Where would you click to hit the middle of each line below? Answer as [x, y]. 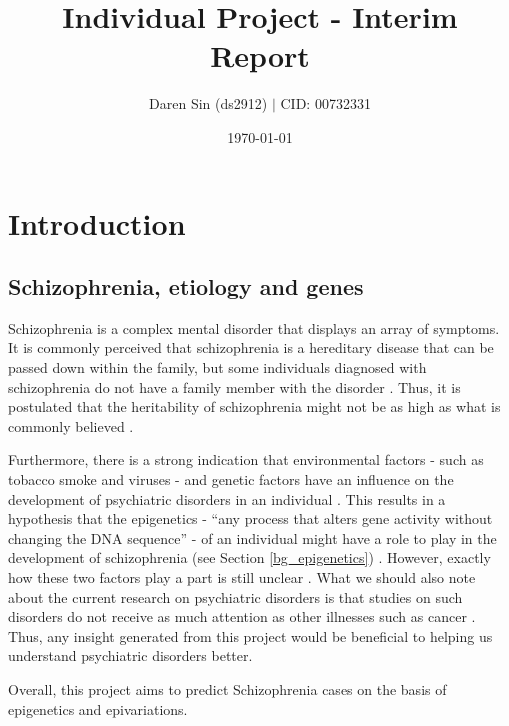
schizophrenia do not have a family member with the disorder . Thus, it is [234, 386]
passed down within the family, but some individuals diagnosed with [217, 367]
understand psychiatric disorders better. [130, 655]
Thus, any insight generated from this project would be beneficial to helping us [250, 635]
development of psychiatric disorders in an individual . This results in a [227, 498]
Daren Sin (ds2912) [208, 103]
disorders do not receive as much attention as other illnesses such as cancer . [242, 616]
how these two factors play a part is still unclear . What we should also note [242, 577]
